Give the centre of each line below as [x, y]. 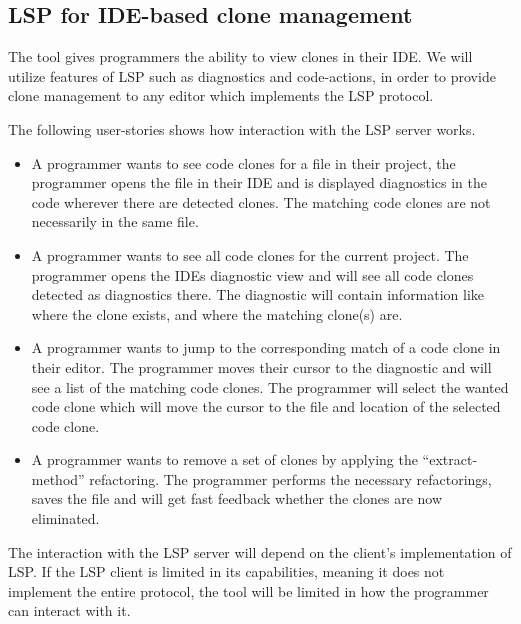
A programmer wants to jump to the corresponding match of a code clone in [266, 347]
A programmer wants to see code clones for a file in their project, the [243, 162]
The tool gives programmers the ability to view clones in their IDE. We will [240, 56]
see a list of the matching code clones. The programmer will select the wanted [270, 386]
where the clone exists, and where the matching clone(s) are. [217, 313]
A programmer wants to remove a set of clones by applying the [224, 459]
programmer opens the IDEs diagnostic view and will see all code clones [252, 274]
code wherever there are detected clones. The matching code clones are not [261, 201]
